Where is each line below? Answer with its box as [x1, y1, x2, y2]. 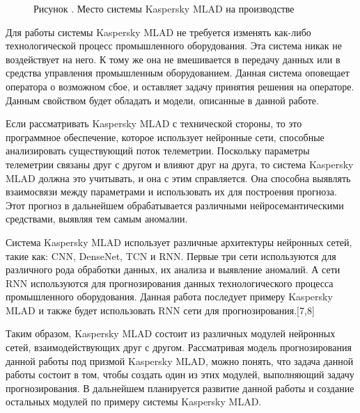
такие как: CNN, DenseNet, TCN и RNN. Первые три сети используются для [6, 248, 336, 263]
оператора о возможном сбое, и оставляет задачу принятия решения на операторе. [6, 79, 354, 93]
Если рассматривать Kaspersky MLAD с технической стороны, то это [6, 116, 302, 131]
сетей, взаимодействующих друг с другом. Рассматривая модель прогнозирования [6, 340, 352, 355]
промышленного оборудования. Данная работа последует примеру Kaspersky [6, 289, 333, 304]
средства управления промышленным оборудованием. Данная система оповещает [6, 65, 350, 80]
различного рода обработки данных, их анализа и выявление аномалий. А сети [6, 262, 341, 277]
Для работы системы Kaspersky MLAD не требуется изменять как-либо [6, 24, 311, 39]
